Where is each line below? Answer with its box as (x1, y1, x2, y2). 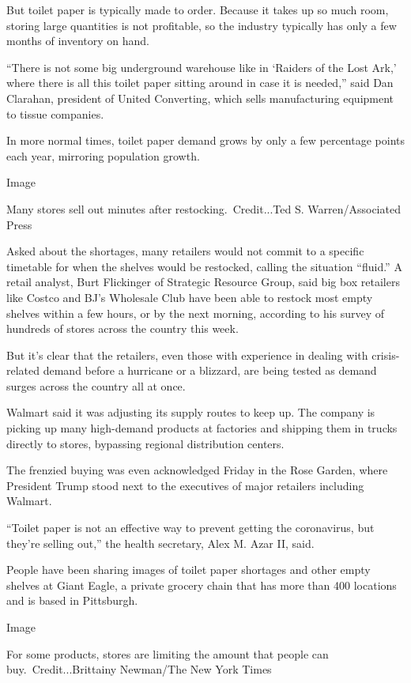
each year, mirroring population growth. (6, 147, 200, 164)
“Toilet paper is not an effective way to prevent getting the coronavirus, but (6, 519, 375, 536)
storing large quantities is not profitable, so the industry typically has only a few (6, 17, 397, 33)
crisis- (371, 346, 400, 363)
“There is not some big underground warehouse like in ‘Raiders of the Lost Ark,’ (6, 58, 397, 75)
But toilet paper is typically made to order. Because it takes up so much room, (6, 2, 389, 17)
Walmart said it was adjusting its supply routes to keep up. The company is (6, 404, 375, 421)
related (6, 362, 40, 379)
